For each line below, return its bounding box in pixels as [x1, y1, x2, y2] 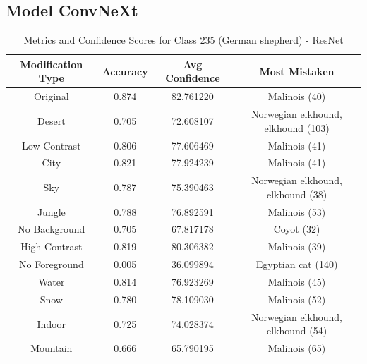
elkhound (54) [266, 323, 327, 338]
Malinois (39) [267, 239, 326, 254]
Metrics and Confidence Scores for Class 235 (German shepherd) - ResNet [23, 32, 344, 47]
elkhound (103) [264, 120, 330, 135]
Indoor [37, 316, 66, 331]
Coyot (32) [273, 222, 320, 236]
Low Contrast [22, 138, 81, 152]
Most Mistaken [259, 63, 335, 78]
